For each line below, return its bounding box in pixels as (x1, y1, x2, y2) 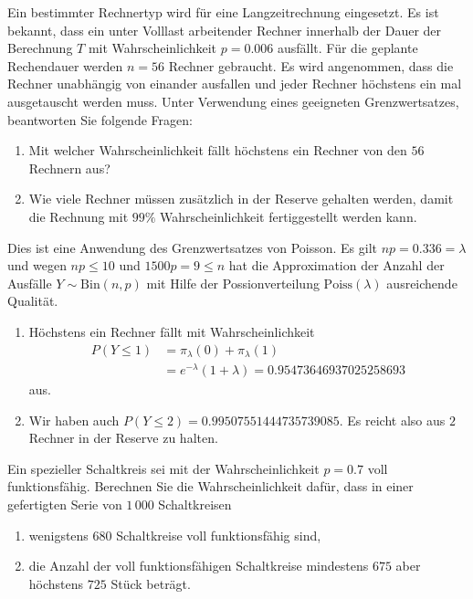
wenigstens (28, 525, 89, 544)
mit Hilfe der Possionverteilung (146, 273, 320, 292)
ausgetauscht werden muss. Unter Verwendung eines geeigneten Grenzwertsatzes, (7, 91, 459, 110)
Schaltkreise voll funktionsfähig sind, (116, 525, 321, 544)
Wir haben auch (28, 410, 120, 429)
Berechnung (7, 38, 73, 58)
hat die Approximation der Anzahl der (228, 256, 445, 275)
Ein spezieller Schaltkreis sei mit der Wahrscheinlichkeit (7, 458, 320, 478)
